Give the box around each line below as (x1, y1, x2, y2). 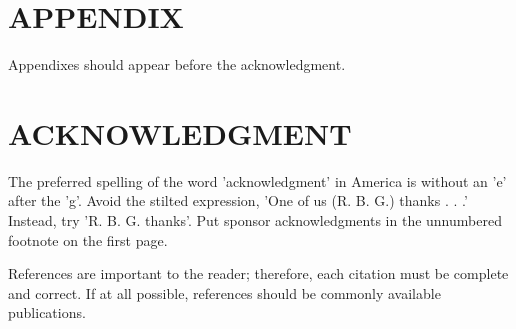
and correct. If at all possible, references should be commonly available (8, 282, 441, 303)
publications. (8, 302, 86, 323)
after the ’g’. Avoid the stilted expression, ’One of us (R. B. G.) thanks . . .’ (8, 190, 468, 211)
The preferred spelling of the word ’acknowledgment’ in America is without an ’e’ (8, 170, 507, 191)
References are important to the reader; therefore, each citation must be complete (8, 263, 509, 284)
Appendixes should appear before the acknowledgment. (8, 54, 346, 75)
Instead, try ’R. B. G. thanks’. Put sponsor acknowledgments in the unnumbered (8, 210, 502, 231)
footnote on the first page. (8, 229, 168, 250)
